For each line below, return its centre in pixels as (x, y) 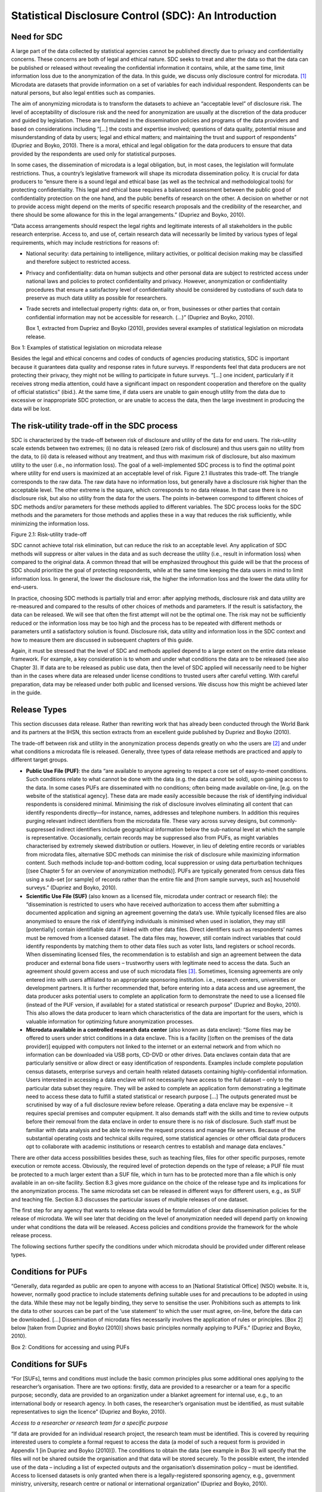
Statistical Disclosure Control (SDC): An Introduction (144, 16)
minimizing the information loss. (50, 523)
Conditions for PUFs (49, 1271)
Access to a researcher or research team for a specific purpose (89, 1423)
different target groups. (40, 760)
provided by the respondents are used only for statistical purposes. (94, 154)
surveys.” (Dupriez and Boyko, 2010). (72, 888)
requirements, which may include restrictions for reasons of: (85, 242)
